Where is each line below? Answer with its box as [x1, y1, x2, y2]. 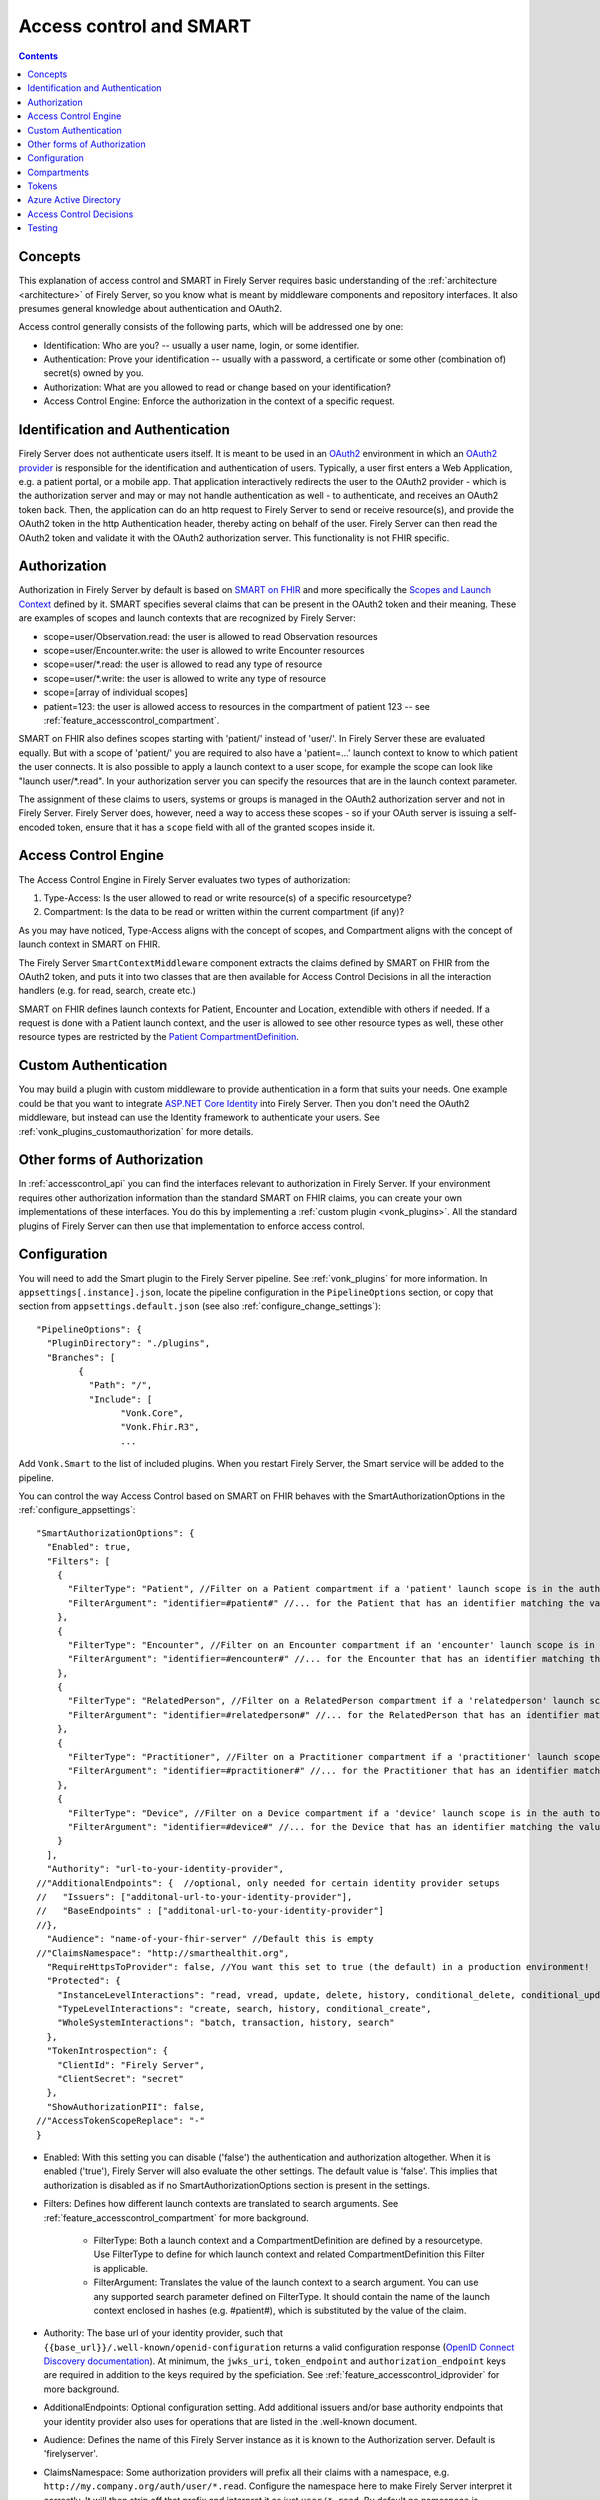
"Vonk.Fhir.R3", [120, 1421, 200, 1433]
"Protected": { [46, 1975, 121, 1987]
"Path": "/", [88, 1380, 153, 1391]
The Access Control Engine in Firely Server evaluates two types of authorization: [18, 873, 351, 885]
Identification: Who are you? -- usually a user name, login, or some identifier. [43, 339, 360, 351]
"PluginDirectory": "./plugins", [46, 1338, 211, 1349]
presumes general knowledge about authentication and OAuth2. [18, 302, 283, 314]
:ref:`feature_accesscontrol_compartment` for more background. [43, 2211, 309, 2224]
